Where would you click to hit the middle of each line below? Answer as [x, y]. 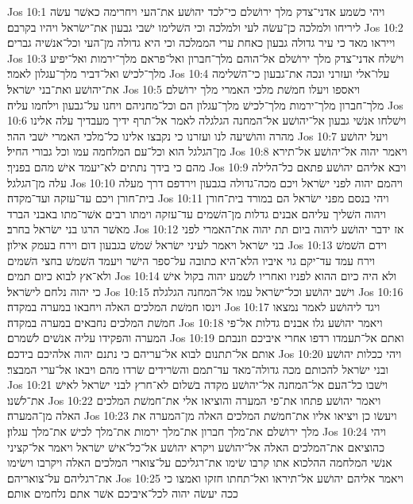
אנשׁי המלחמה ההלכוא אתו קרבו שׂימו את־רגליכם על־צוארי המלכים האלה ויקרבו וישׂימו [200, 462]
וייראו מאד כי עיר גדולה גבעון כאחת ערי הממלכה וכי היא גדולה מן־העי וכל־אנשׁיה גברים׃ [201, 42]
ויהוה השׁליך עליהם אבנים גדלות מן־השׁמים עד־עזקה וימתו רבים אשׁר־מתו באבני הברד [197, 213]
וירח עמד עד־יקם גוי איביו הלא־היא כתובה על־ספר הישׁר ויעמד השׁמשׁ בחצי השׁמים [191, 260]
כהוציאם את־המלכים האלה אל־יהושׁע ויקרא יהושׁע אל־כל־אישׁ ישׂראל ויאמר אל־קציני [196, 446]
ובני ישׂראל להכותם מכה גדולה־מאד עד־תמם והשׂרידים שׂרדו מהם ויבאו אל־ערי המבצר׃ [198, 369]
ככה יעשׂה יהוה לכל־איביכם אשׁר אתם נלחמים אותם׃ [123, 493]
